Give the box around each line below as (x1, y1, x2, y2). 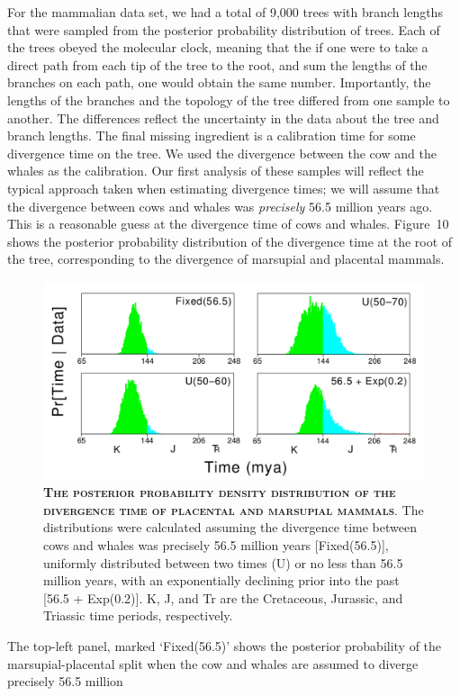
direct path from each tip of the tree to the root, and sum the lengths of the (7, 55, 428, 74)
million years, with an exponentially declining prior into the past (43, 571, 400, 590)
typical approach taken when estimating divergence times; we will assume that (7, 178, 440, 197)
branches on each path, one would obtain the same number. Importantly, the (7, 73, 431, 92)
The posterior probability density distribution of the (43, 483, 396, 502)
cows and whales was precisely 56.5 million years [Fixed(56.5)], (43, 536, 389, 555)
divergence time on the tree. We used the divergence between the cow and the (7, 143, 437, 162)
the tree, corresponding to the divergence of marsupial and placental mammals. (7, 249, 445, 268)
